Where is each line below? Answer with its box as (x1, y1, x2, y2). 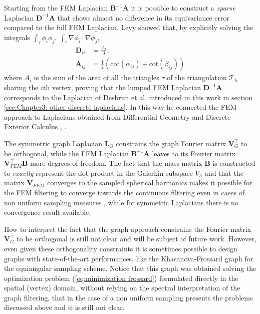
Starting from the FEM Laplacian (4, 3, 108, 13)
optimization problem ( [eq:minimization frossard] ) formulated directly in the (4, 272, 238, 283)
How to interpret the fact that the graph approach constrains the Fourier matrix (4, 223, 251, 234)
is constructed (212, 158, 255, 168)
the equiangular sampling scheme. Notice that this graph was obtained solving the (4, 263, 256, 273)
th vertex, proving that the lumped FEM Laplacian (43, 82, 201, 93)
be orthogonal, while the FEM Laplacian (4, 148, 129, 158)
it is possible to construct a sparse (131, 3, 235, 13)
